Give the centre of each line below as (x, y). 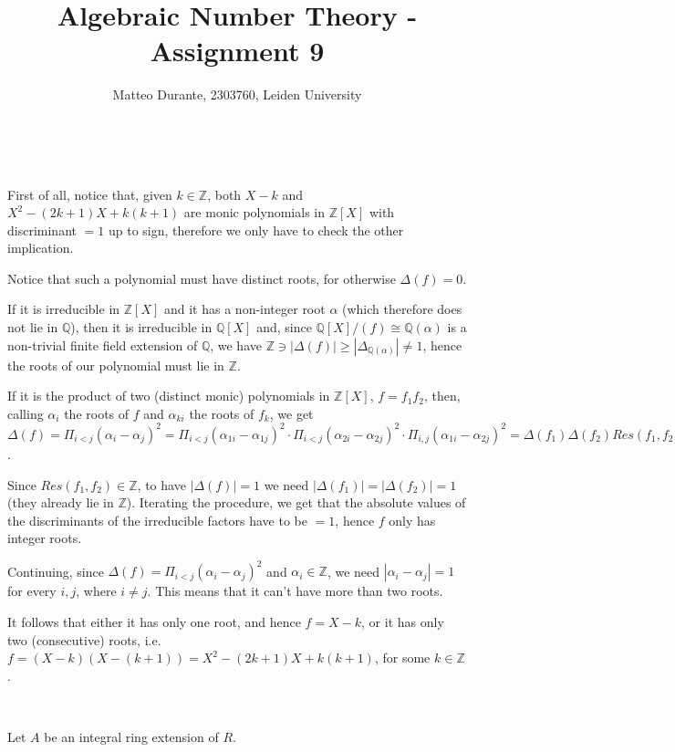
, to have (161, 484)
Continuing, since (56, 571)
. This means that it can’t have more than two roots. (295, 591)
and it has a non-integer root (244, 309)
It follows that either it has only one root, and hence (154, 621)
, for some (402, 658)
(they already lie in (61, 502)
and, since (284, 327)
